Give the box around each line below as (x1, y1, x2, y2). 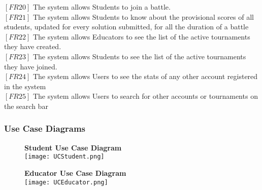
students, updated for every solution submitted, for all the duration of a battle (4, 21, 249, 32)
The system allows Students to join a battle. (32, 2, 171, 12)
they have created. (4, 41, 61, 52)
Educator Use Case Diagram (24, 168, 126, 178)
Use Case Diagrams (4, 122, 86, 135)
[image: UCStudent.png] (24, 153, 105, 161)
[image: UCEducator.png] (24, 178, 108, 186)
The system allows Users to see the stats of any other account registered (32, 71, 258, 82)
